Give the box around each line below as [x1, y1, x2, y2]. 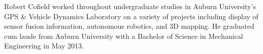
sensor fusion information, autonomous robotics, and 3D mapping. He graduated [4, 21, 254, 31]
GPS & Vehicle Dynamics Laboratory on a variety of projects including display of [4, 11, 258, 21]
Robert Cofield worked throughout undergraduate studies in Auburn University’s [4, 1, 256, 11]
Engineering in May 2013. [4, 40, 84, 51]
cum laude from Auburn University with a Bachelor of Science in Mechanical [4, 30, 243, 41]
